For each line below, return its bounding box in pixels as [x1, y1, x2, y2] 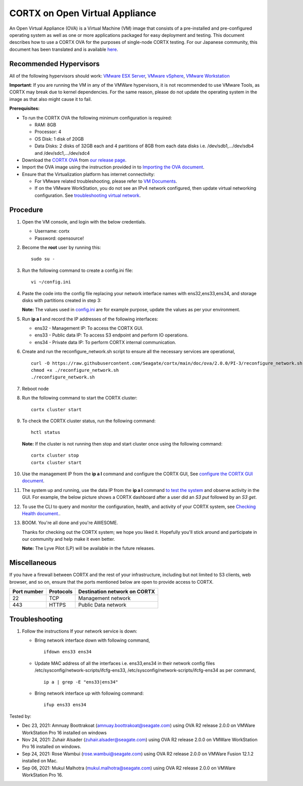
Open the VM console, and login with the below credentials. [22, 218, 146, 224]
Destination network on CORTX [78, 588, 155, 595]
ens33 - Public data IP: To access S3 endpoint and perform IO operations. [34, 332, 189, 338]
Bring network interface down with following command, [34, 637, 150, 643]
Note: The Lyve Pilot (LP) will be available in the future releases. [22, 545, 155, 551]
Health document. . [22, 510, 61, 517]
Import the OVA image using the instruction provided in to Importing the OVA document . [22, 164, 205, 170]
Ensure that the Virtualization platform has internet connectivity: [22, 171, 155, 177]
